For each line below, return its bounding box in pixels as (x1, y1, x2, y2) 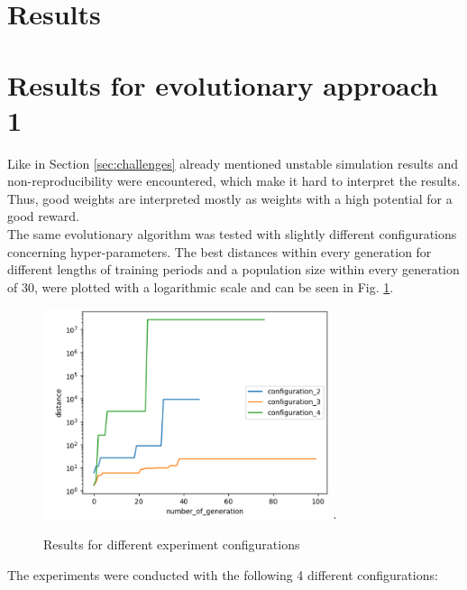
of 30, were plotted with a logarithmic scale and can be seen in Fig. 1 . (7, 277, 394, 296)
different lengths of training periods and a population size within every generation (7, 260, 460, 279)
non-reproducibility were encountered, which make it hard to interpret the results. (7, 171, 461, 190)
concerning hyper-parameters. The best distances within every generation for (7, 242, 432, 261)
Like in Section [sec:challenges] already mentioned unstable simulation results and (7, 153, 459, 172)
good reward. (7, 207, 79, 226)
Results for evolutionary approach (7, 66, 438, 103)
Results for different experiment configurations (43, 535, 300, 554)
